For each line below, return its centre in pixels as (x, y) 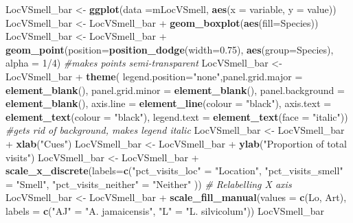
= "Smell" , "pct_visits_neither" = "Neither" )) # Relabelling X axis (149, 184)
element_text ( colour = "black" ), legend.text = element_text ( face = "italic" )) (177, 116)
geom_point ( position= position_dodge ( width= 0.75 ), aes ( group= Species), (170, 49)
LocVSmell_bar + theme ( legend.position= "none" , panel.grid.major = (154, 76)
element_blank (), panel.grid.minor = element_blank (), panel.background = (175, 90)
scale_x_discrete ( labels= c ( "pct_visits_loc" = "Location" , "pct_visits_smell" (174, 171)
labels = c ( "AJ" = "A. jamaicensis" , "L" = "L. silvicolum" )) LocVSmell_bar (165, 210)
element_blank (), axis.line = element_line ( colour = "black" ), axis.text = (169, 103)
